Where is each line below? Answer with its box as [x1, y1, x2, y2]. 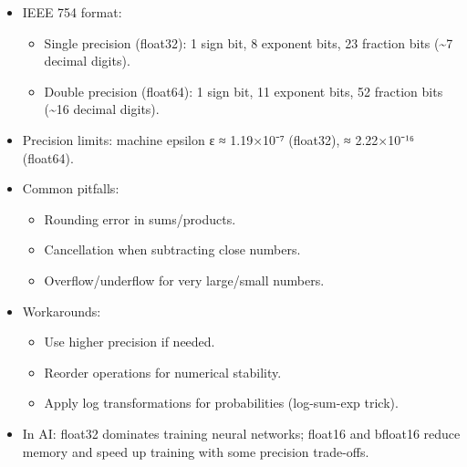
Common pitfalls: [22, 179, 119, 198]
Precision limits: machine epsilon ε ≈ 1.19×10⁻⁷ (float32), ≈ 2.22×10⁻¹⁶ [22, 130, 414, 149]
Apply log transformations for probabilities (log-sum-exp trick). [44, 393, 399, 412]
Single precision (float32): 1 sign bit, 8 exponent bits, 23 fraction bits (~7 [44, 33, 453, 52]
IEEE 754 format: [22, 3, 122, 21]
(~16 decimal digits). [44, 99, 160, 119]
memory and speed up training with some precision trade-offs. [22, 441, 369, 461]
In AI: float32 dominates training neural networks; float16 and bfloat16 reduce [22, 423, 461, 442]
